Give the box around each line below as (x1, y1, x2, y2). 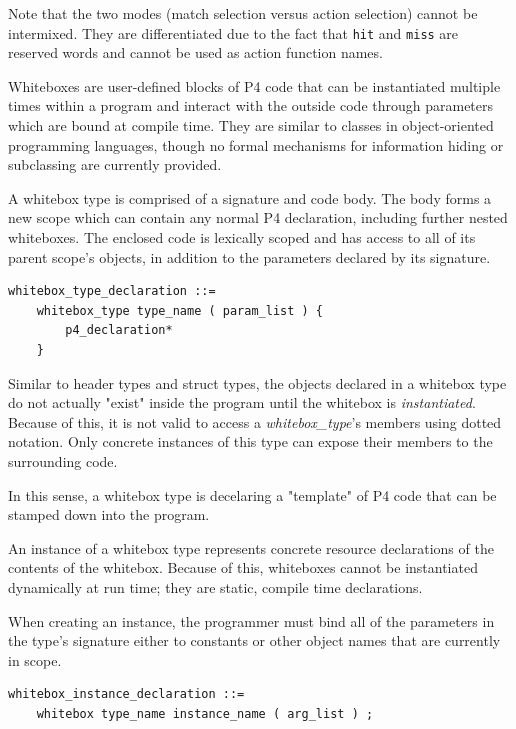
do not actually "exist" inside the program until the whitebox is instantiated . (8, 392, 476, 413)
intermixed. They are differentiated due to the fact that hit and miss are (8, 22, 459, 43)
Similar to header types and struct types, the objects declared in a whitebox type (8, 372, 507, 393)
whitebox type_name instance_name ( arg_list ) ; (36, 706, 374, 721)
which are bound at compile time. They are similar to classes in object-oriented (8, 115, 494, 136)
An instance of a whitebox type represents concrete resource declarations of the (8, 537, 494, 558)
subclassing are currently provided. (8, 154, 222, 175)
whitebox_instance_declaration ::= (8, 687, 245, 702)
